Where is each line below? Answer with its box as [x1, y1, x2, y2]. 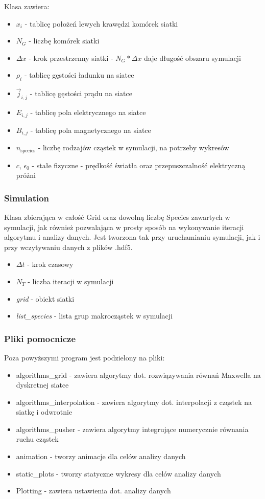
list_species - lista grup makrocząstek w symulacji [16, 310, 173, 321]
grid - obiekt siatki [16, 293, 75, 304]
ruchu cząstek [16, 434, 59, 444]
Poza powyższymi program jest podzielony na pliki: [4, 352, 165, 362]
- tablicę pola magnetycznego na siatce [30, 124, 151, 135]
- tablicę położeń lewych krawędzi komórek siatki [25, 18, 178, 29]
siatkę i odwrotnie [16, 406, 73, 417]
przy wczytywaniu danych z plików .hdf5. [4, 241, 133, 252]
